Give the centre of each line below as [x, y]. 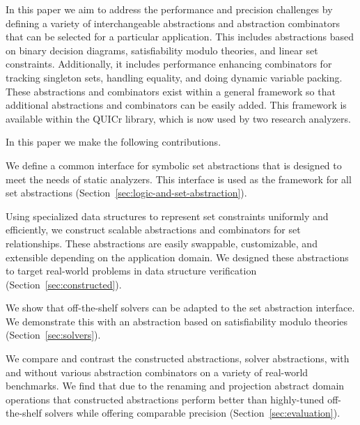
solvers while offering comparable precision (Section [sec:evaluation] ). [193, 413]
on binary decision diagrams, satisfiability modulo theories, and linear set [162, 50]
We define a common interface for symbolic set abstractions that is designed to [174, 165]
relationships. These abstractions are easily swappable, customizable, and [162, 243]
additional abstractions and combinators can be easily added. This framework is [176, 105]
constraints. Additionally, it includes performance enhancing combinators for [169, 64]
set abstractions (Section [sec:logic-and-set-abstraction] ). [126, 193]
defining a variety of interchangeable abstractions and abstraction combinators [173, 23]
